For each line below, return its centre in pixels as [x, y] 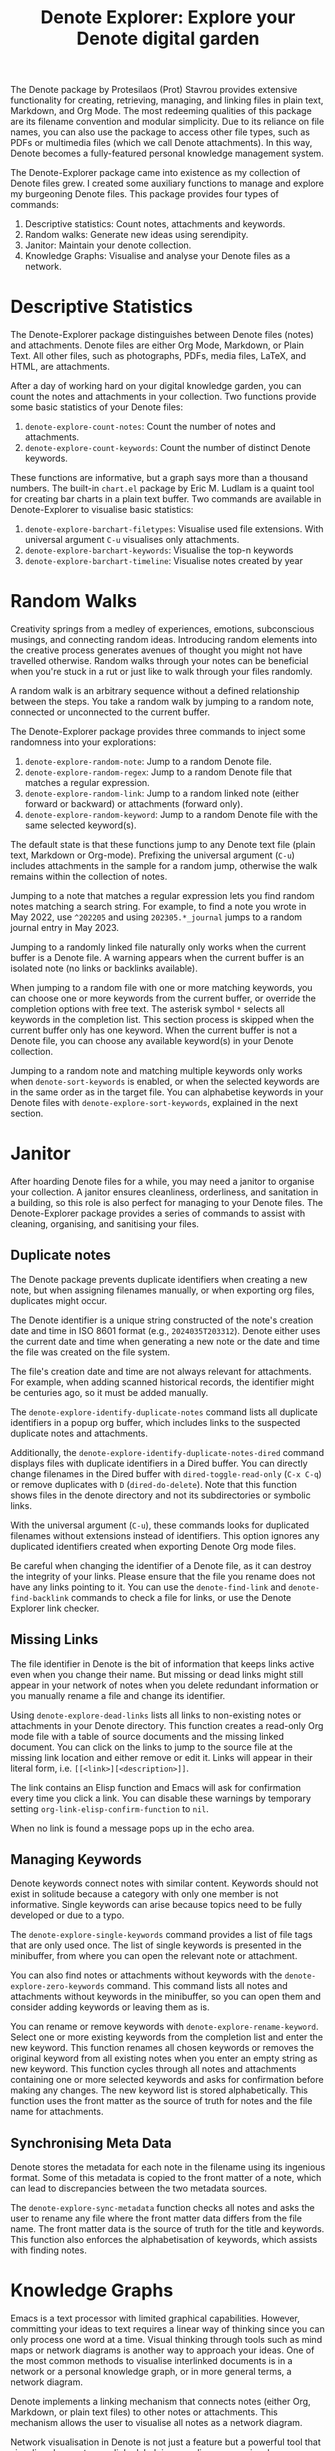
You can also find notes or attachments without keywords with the [146, 1975]
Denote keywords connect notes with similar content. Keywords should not [164, 1883]
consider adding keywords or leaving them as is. [110, 2007]
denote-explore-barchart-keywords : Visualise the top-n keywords [159, 550]
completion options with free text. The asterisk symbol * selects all [147, 1009]
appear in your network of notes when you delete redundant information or [164, 1685]
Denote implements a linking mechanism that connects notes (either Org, [161, 2402]
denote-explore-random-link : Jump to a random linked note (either [162, 793]
